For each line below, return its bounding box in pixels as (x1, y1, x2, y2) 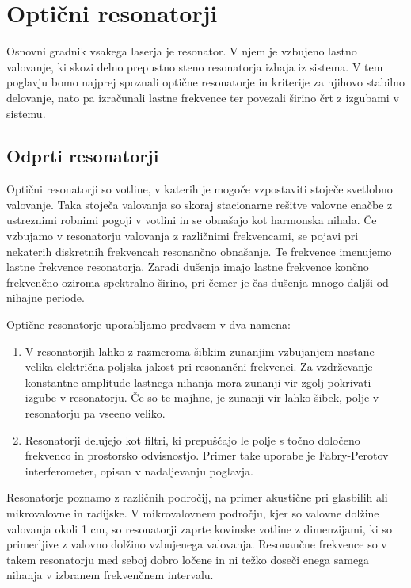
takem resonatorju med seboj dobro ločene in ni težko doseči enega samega (6, 551, 370, 567)
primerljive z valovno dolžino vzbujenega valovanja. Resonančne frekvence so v (6, 536, 387, 552)
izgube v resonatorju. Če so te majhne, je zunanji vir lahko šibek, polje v (25, 389, 379, 406)
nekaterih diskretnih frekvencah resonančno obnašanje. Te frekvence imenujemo (6, 242, 392, 259)
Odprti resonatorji (6, 143, 159, 168)
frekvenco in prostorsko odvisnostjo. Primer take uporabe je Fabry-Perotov (25, 447, 389, 464)
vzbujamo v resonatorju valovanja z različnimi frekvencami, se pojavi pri (6, 227, 359, 244)
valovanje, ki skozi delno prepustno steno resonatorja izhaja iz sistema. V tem (6, 58, 383, 74)
